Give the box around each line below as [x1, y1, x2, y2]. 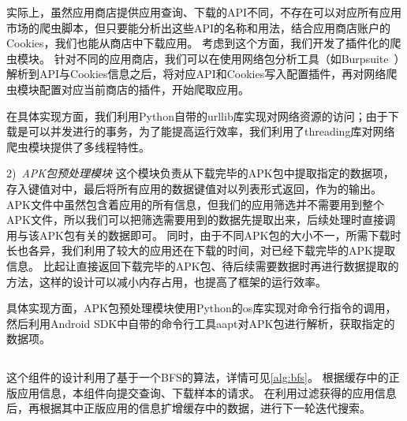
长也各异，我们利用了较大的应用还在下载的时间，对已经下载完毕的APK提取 [6, 242, 395, 259]
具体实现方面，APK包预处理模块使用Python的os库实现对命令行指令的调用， [6, 300, 397, 316]
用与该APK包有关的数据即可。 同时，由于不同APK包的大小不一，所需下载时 [6, 226, 401, 243]
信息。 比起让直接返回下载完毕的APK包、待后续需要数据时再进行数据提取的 [6, 257, 399, 274]
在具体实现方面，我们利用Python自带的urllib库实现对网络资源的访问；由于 [6, 107, 388, 124]
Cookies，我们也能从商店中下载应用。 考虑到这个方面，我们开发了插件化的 [6, 35, 390, 51]
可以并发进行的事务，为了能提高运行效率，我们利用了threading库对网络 [28, 123, 395, 140]
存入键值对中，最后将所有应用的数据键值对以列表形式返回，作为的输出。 [6, 180, 382, 196]
